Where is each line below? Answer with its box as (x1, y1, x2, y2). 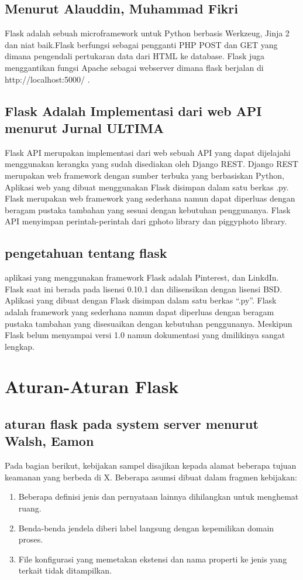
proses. (18, 533, 43, 545)
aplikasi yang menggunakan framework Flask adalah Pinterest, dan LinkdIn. (5, 271, 279, 284)
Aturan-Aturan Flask (5, 374, 179, 398)
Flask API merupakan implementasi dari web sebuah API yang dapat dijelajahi (5, 146, 291, 158)
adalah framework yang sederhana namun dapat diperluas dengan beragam (5, 305, 274, 318)
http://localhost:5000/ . (5, 73, 90, 85)
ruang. (18, 502, 42, 514)
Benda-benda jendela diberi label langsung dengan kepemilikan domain (18, 521, 274, 534)
